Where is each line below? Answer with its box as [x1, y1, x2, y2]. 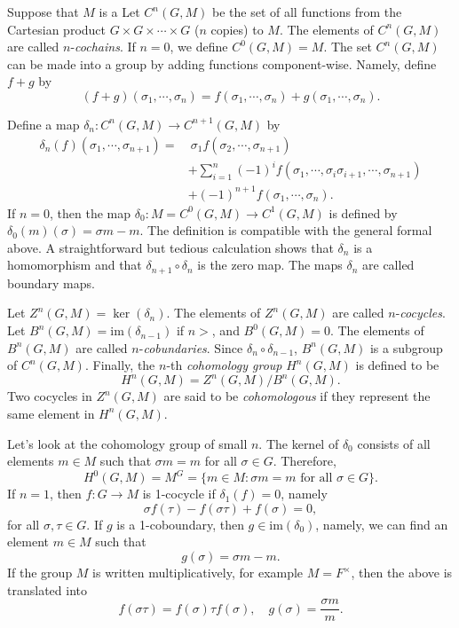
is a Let [99, 3, 140, 20]
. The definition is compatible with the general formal [139, 221, 432, 239]
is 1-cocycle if [142, 484, 216, 503]
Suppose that [7, 3, 79, 20]
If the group [7, 563, 73, 582]
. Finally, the [84, 356, 155, 374]
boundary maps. [7, 273, 95, 292]
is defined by [328, 203, 398, 222]
